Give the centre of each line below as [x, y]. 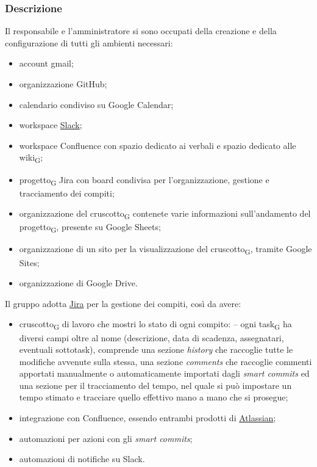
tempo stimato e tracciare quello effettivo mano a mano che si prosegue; [154, 397]
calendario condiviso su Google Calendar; [96, 104]
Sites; [29, 262]
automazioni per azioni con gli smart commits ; [106, 438]
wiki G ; [31, 158]
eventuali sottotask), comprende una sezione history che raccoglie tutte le [156, 349]
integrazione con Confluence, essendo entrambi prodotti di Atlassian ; [148, 418]
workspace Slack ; [51, 125]
